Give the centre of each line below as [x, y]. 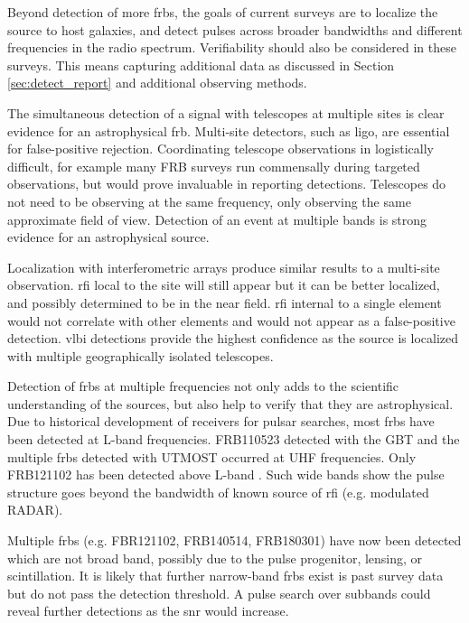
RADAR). [35, 510]
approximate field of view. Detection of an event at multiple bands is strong [217, 219]
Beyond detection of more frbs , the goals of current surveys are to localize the [223, 12]
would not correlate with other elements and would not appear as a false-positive [231, 320]
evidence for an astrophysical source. [108, 237]
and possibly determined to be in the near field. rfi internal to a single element [225, 302]
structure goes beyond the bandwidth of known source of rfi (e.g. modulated [218, 492]
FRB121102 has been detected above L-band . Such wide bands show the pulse [226, 474]
